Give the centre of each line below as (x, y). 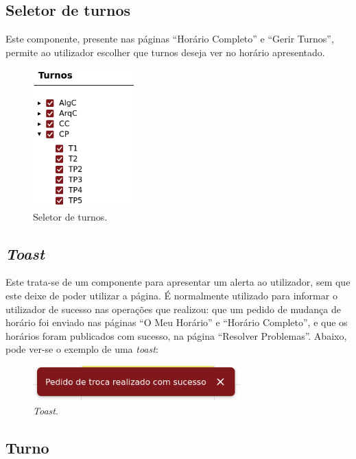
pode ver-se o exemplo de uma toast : (82, 349)
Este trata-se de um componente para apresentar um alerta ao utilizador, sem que (178, 282)
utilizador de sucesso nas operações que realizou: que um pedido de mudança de (173, 309)
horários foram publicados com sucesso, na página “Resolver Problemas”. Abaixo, (176, 335)
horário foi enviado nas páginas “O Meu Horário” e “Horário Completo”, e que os (177, 322)
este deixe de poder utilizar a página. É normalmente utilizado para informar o (171, 295)
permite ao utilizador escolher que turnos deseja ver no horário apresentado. (165, 52)
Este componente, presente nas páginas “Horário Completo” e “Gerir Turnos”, (170, 39)
